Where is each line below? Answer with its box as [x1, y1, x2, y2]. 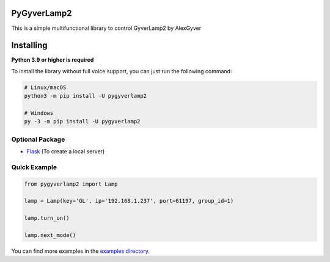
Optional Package [11, 135, 65, 144]
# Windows [24, 109, 54, 116]
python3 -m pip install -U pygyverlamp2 [24, 92, 147, 100]
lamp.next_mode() [24, 231, 76, 238]
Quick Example [11, 162, 57, 171]
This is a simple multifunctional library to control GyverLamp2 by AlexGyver [11, 24, 202, 32]
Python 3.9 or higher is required [11, 56, 94, 64]
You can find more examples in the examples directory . [11, 247, 150, 255]
